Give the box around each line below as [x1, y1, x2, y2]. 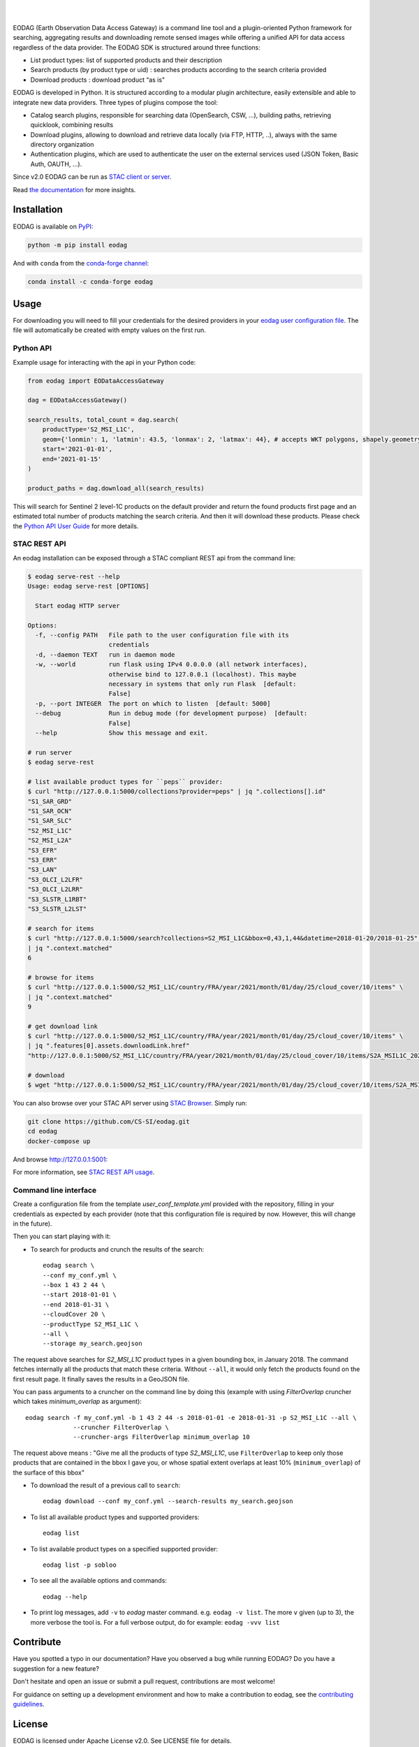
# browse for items [27, 973, 94, 981]
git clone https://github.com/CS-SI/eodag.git [27, 1117, 190, 1125]
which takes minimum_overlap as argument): [13, 1398, 142, 1406]
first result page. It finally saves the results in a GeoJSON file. [13, 1375, 190, 1383]
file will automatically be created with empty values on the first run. [13, 326, 206, 335]
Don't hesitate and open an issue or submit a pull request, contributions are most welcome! [13, 1677, 275, 1686]
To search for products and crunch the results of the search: [30, 1245, 205, 1254]
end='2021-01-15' [42, 455, 102, 463]
